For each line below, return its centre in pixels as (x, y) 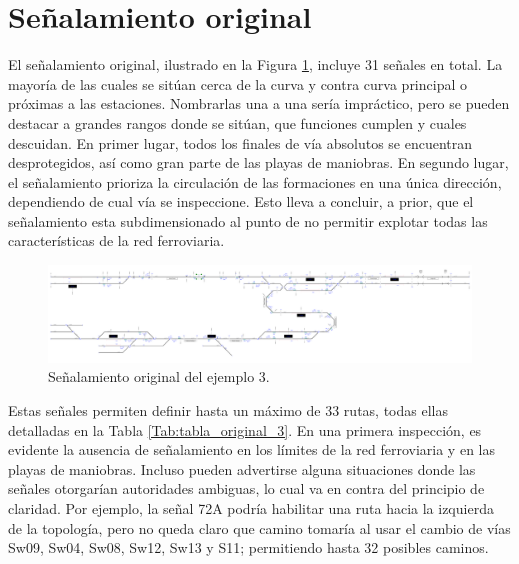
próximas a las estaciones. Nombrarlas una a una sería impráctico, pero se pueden (259, 103)
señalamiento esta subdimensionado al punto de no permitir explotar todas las (248, 220)
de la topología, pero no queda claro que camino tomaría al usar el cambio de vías (259, 527)
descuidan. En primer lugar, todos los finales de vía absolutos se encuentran (240, 142)
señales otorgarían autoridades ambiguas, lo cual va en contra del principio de (246, 488)
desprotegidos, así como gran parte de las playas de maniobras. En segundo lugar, (258, 162)
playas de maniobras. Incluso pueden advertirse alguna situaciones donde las (242, 468)
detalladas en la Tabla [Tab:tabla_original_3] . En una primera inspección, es (245, 429)
